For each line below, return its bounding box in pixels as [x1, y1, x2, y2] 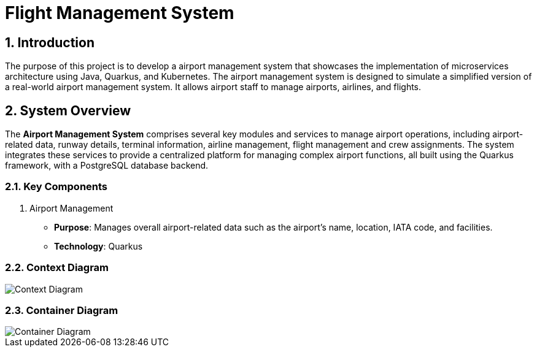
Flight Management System [5, 2, 234, 23]
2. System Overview [5, 102, 131, 118]
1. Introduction [5, 34, 95, 50]
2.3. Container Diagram [5, 304, 118, 316]
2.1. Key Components [5, 180, 108, 193]
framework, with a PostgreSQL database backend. [5, 160, 209, 171]
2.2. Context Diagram [5, 261, 109, 274]
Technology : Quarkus [54, 240, 143, 251]
